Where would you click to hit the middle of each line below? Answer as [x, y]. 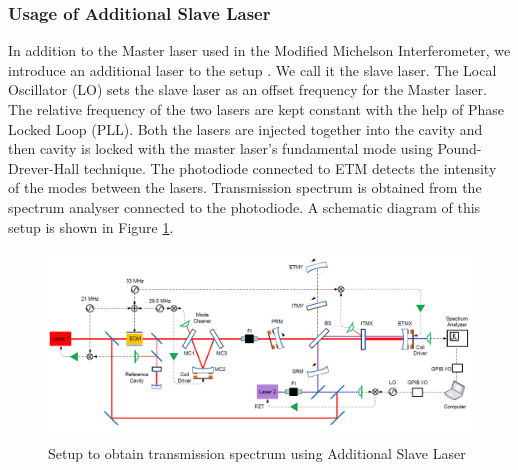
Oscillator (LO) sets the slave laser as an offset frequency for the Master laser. [247, 89]
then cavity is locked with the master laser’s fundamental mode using [220, 148]
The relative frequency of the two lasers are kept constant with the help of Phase [256, 109]
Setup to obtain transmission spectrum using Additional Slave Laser [257, 452]
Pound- [459, 148]
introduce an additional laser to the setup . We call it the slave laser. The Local [252, 69]
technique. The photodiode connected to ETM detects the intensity [290, 167]
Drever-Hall [44, 167]
